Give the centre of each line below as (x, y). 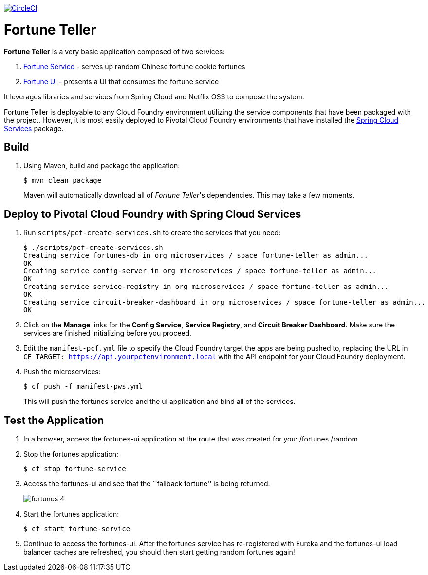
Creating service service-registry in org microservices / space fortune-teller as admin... (206, 287)
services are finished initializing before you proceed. (108, 333)
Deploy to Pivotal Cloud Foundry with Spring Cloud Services (153, 214)
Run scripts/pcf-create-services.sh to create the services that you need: (152, 233)
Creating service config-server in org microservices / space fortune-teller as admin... (200, 271)
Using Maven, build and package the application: (102, 166)
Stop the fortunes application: (71, 454)
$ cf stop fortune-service (75, 469)
